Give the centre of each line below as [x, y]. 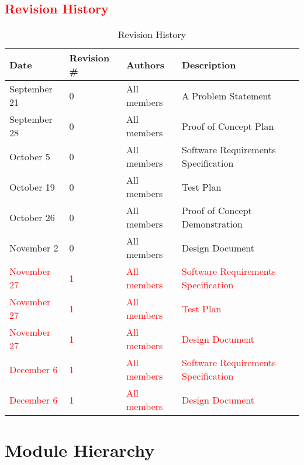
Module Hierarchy [80, 450]
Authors [145, 64]
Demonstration [212, 224]
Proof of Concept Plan [228, 126]
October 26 [32, 217]
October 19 [32, 187]
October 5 [30, 156]
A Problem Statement [227, 95]
